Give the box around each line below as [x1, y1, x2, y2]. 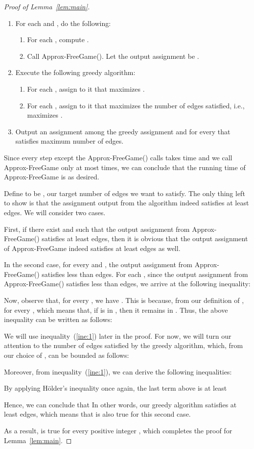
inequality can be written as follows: [4, 314, 113, 324]
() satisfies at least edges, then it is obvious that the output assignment [34, 233, 248, 244]
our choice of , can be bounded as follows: [4, 350, 129, 360]
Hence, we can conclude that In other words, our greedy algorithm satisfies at [4, 399, 237, 409]
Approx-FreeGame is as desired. [4, 172, 99, 182]
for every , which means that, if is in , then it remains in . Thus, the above [4, 304, 228, 315]
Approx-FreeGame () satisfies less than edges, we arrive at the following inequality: [4, 278, 251, 289]
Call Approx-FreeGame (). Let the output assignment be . [27, 50, 199, 61]
